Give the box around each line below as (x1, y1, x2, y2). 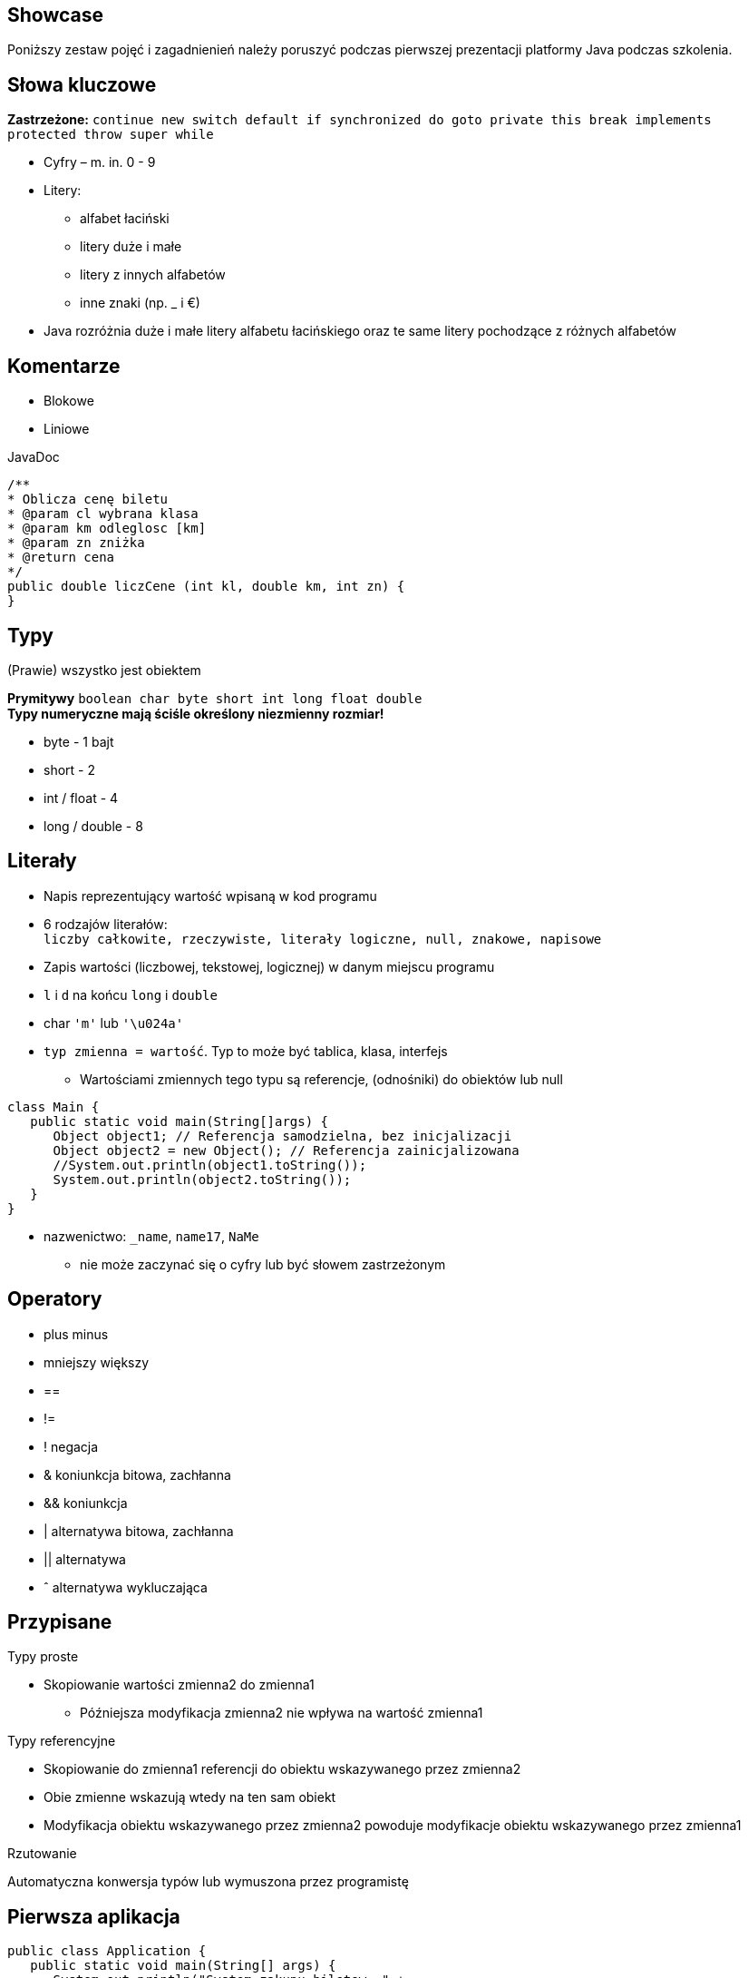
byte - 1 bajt (44, 733, 114, 749)
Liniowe (44, 421, 90, 437)
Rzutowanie (7, 1846, 77, 1862)
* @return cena (7, 550, 115, 565)
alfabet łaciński (80, 211, 170, 227)
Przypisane (7, 1611, 112, 1634)
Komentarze (7, 354, 121, 377)
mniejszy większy (44, 1354, 150, 1370)
